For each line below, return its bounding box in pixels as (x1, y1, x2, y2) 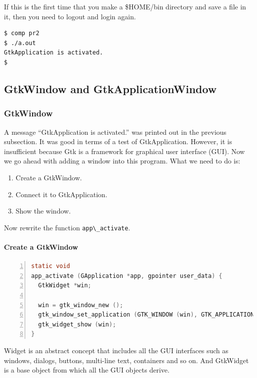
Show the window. (15, 206, 71, 216)
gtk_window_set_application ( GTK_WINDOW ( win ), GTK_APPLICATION (38, 311, 255, 319)
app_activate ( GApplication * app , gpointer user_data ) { (31, 272, 222, 279)
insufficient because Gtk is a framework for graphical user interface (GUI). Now (4, 146, 245, 156)
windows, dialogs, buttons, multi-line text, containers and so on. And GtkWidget (4, 355, 249, 365)
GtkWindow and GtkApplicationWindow (4, 81, 217, 96)
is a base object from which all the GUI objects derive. (4, 365, 170, 375)
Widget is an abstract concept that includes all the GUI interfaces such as (4, 345, 229, 355)
